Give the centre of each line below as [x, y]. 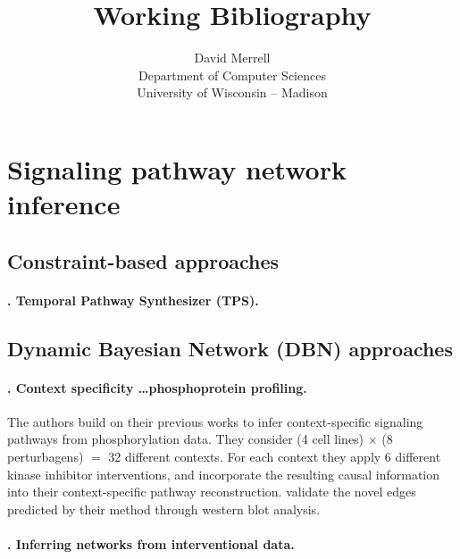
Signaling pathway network [177, 168]
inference [64, 204]
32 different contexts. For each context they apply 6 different [275, 457]
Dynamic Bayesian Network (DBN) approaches [230, 348]
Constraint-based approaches [143, 260]
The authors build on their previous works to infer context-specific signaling [215, 421]
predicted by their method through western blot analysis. [164, 509]
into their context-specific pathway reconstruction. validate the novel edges [212, 492]
